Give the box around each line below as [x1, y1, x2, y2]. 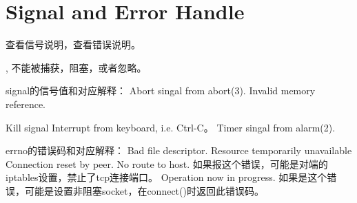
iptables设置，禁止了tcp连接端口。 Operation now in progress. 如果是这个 [6, 170, 327, 184]
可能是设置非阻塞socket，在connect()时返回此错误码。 [24, 183, 264, 197]
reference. [6, 96, 46, 111]
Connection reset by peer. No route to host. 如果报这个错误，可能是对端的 [6, 156, 328, 171]
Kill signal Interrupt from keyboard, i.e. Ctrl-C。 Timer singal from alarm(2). [6, 120, 336, 134]
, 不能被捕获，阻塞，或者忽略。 [6, 60, 147, 74]
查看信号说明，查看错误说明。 [6, 37, 141, 52]
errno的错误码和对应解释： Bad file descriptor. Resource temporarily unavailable [6, 143, 352, 158]
